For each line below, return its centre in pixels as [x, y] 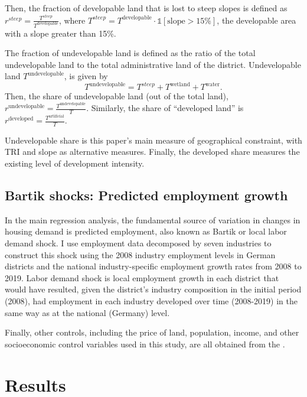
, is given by [86, 76]
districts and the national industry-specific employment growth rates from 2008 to [153, 266]
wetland [180, 84]
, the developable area [257, 20]
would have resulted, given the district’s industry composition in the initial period [153, 289]
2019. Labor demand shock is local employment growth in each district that [142, 277]
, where [72, 20]
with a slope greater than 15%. [61, 33]
